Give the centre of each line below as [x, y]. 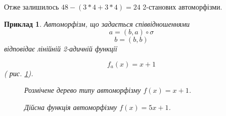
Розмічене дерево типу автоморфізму [83, 90]
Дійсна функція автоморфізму [71, 107]
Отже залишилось [32, 7]
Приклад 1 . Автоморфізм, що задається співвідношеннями [97, 23]
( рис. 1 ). [19, 73]
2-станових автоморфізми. [183, 7]
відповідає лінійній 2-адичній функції [61, 49]
